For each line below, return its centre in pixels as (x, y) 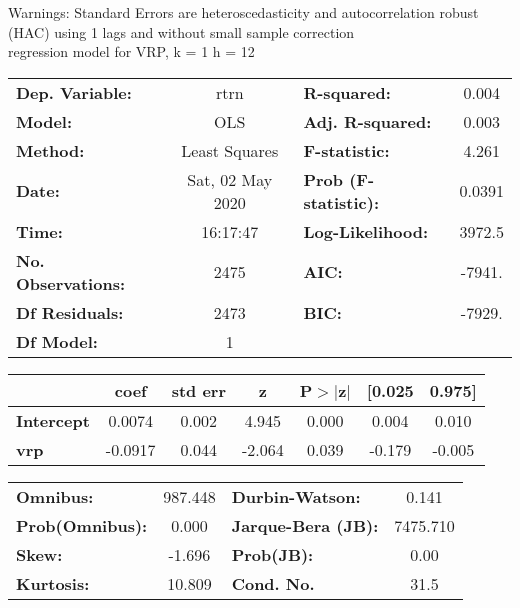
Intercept (53, 420)
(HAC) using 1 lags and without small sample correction (181, 31)
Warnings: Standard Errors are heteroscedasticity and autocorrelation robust (243, 12)
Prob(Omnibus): (82, 525)
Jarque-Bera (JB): (305, 525)
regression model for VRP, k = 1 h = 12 (131, 51)
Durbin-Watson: (296, 496)
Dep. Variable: (74, 92)
